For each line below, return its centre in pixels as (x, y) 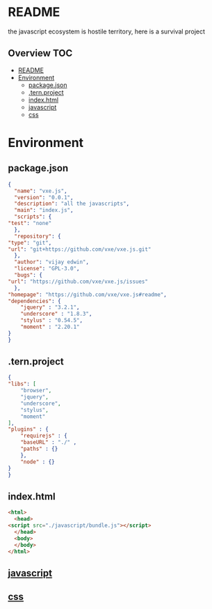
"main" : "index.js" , (44, 210)
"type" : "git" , (30, 242)
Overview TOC (40, 53)
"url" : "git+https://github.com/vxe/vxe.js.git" (80, 249)
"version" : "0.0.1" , (44, 197)
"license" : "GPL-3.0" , (47, 269)
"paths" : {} (39, 449)
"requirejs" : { (44, 436)
